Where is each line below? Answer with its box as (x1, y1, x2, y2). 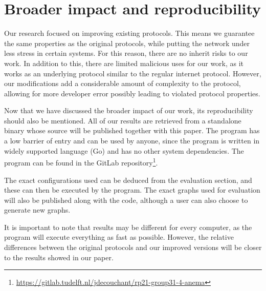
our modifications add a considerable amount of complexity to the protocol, (4, 78, 241, 89)
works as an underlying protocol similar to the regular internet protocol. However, (4, 68, 261, 78)
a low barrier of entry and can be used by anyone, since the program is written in (4, 135, 260, 146)
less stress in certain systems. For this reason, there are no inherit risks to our (4, 48, 248, 58)
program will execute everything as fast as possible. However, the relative (4, 232, 234, 242)
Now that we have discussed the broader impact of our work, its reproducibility (4, 105, 253, 116)
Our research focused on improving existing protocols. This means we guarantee (4, 28, 255, 38)
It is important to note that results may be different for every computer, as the (4, 221, 252, 232)
